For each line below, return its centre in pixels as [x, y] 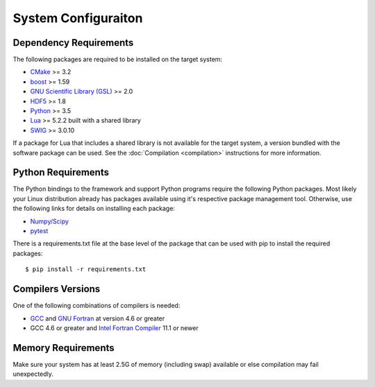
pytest [39, 231]
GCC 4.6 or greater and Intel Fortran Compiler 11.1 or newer [114, 328]
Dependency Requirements [73, 43]
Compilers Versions [57, 289]
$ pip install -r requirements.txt [86, 269]
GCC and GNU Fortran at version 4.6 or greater [98, 318]
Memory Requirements [64, 348]
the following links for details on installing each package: [94, 209]
